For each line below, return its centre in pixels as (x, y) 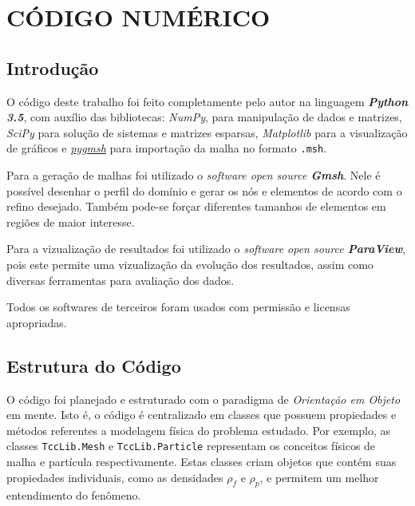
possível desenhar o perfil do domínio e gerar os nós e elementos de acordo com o (204, 190)
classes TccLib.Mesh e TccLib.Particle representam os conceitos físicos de (191, 446)
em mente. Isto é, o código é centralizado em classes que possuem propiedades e (202, 415)
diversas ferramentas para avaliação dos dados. (121, 280)
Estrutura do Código (94, 365)
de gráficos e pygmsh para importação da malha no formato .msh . (167, 148)
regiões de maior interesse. (71, 221)
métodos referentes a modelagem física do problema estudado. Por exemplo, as (198, 430)
